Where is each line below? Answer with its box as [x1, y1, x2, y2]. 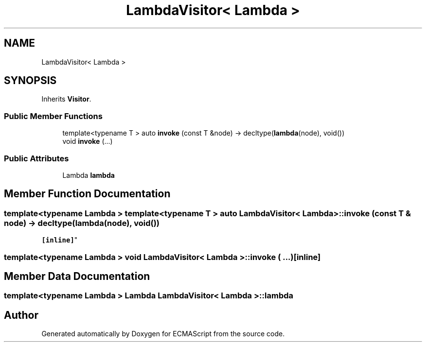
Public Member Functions [4, 111, 103, 121]
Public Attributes [4, 153, 69, 163]
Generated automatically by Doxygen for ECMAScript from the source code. [41, 329, 285, 338]
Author [4, 309, 38, 321]
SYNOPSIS [4, 74, 57, 87]
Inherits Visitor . [41, 95, 91, 104]
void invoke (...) [62, 137, 113, 146]
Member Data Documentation [4, 270, 150, 282]
